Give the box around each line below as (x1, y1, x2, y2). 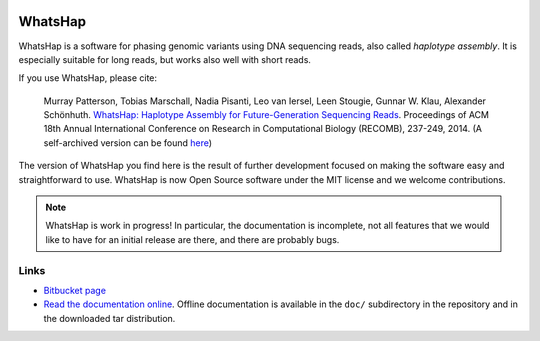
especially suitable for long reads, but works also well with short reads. (18, 53, 312, 65)
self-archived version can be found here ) (43, 136, 213, 149)
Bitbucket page (43, 284, 107, 296)
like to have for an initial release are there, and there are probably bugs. (45, 233, 340, 245)
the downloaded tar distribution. (43, 312, 176, 324)
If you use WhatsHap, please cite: (18, 72, 158, 84)
